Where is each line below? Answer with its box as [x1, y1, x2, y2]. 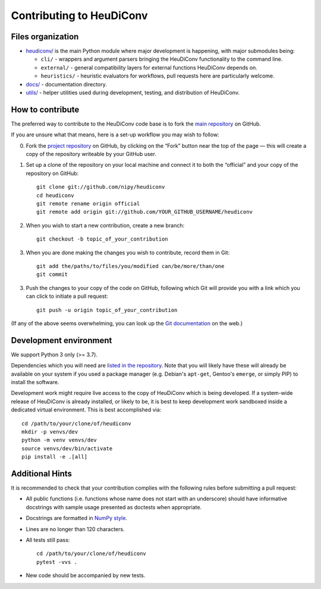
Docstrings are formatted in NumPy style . [26, 515, 128, 522]
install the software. [11, 379, 59, 386]
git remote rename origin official [36, 200, 140, 207]
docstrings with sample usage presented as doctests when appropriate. [26, 503, 202, 510]
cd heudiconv [36, 192, 74, 199]
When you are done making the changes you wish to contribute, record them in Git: [26, 249, 230, 256]
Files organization [11, 32, 79, 42]
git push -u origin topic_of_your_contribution [36, 307, 178, 313]
